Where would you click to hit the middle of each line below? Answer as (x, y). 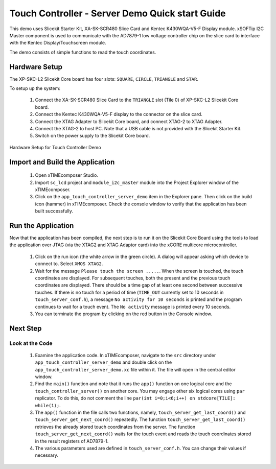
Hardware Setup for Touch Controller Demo (55, 147)
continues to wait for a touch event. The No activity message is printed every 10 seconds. (133, 307)
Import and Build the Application (62, 162)
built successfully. (54, 211)
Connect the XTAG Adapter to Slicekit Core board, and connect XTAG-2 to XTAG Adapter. (129, 121)
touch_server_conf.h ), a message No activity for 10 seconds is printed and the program (139, 299)
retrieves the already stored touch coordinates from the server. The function (115, 427)
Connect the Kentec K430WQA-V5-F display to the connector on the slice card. (119, 114)
